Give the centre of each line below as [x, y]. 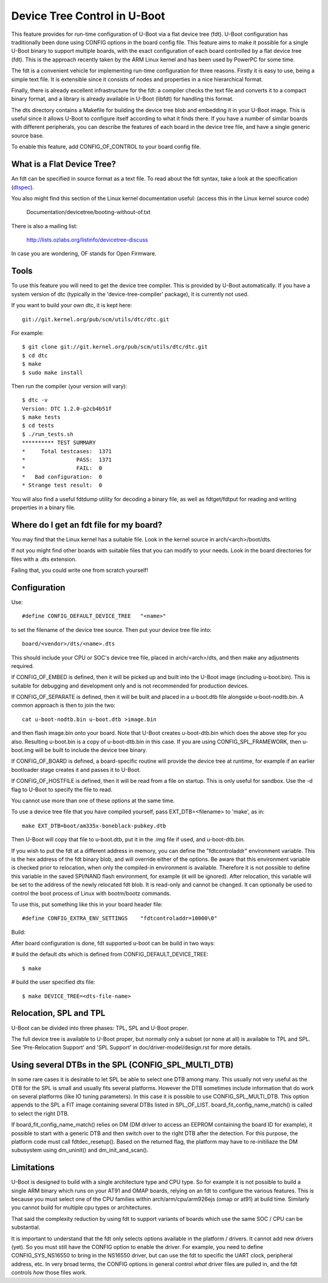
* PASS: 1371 [67, 460]
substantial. [26, 1227]
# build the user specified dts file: [53, 982]
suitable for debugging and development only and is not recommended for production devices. [130, 686]
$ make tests [41, 417]
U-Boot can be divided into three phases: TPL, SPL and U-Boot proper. [100, 1027]
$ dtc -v [35, 400]
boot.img [22, 750]
